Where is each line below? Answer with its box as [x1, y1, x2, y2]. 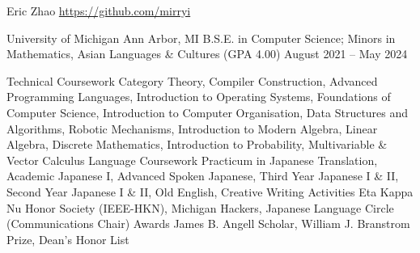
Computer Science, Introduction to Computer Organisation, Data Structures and [6, 103, 409, 120]
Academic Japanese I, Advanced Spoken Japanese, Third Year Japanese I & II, [6, 167, 399, 184]
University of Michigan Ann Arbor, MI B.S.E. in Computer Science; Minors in [6, 29, 396, 46]
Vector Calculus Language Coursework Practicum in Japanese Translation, [6, 151, 378, 168]
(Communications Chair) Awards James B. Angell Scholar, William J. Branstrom [6, 215, 410, 232]
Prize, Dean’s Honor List [6, 230, 129, 247]
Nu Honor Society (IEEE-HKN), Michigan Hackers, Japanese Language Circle [6, 199, 394, 216]
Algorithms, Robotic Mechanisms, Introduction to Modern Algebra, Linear [6, 120, 378, 137]
